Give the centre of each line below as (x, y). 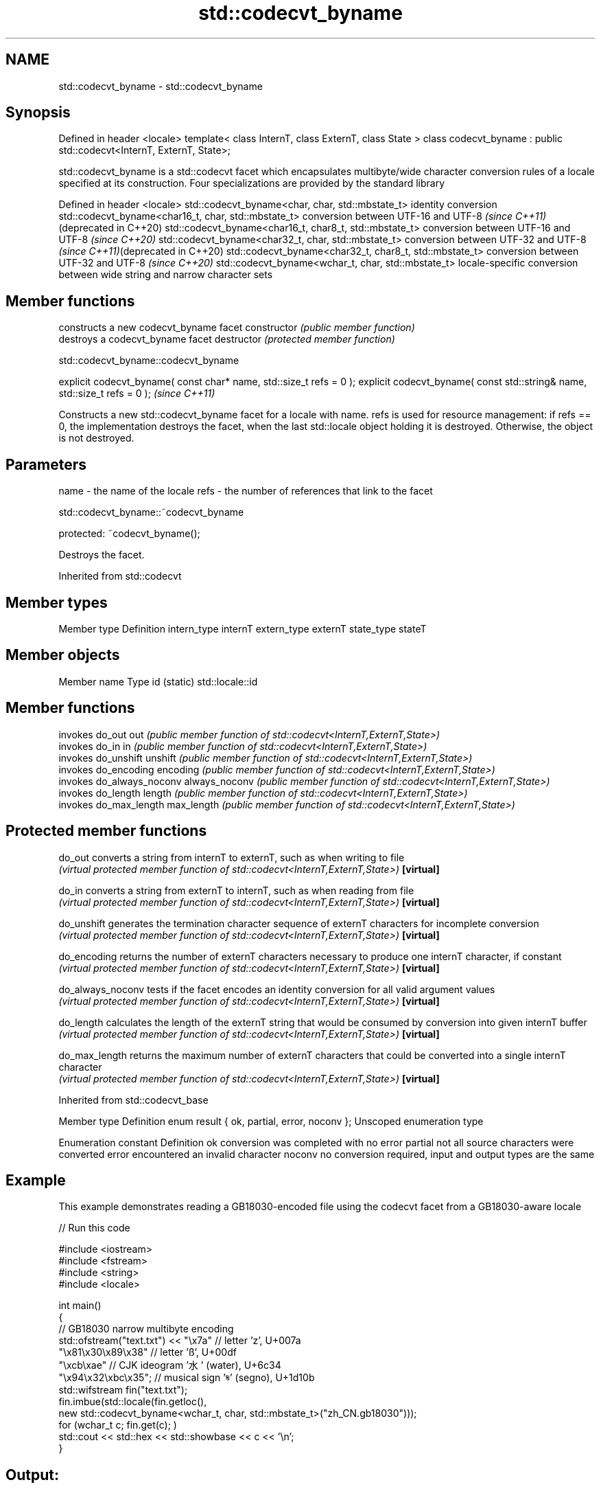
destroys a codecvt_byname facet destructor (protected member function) (227, 339)
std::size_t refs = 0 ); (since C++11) (137, 394)
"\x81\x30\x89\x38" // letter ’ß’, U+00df (148, 1352)
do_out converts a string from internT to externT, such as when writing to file (232, 857)
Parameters (46, 464)
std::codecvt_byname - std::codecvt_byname (161, 86)
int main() (80, 1306)
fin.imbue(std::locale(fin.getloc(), (133, 1402)
